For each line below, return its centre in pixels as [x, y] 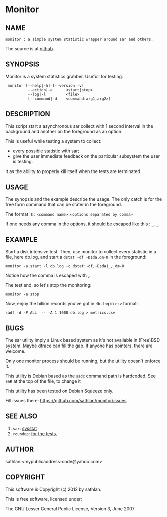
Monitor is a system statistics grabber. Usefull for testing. [64, 76]
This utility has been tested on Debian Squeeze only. [59, 391]
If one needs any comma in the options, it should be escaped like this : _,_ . [83, 224]
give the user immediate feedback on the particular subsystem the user [86, 156]
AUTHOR [20, 450]
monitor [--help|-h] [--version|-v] [46, 85]
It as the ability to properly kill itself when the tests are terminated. [73, 171]
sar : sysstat [25, 428]
